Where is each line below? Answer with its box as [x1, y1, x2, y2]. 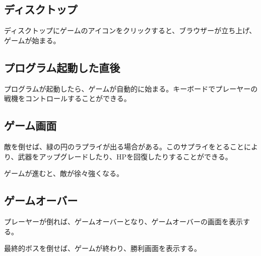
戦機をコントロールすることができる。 [4, 93, 131, 104]
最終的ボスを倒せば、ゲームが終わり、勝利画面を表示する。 [4, 243, 202, 253]
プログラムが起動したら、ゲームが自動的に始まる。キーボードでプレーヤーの [4, 83, 258, 94]
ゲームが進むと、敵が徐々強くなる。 [4, 168, 124, 179]
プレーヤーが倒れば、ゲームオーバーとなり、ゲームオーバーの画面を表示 [4, 216, 243, 226]
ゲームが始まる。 [4, 35, 60, 45]
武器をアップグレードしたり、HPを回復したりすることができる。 [18, 151, 232, 161]
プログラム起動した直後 [4, 59, 120, 75]
